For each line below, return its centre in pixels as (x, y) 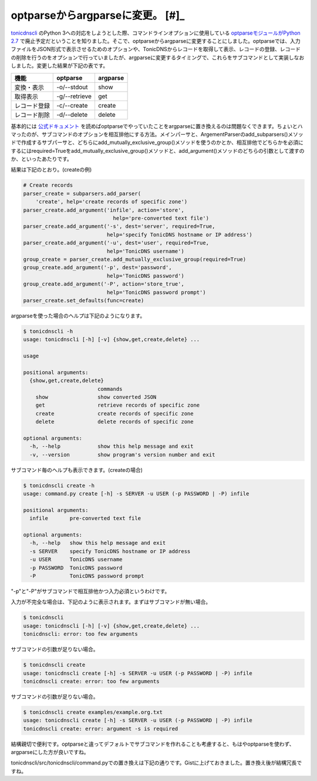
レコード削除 (32, 115)
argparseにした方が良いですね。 (50, 752)
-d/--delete (72, 115)
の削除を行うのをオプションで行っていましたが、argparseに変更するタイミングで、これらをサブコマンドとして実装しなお (158, 57)
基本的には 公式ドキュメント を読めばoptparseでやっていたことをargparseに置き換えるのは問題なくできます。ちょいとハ (157, 126)
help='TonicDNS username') (145, 251)
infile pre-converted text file (85, 518)
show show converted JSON (96, 397)
